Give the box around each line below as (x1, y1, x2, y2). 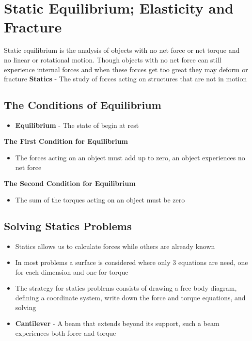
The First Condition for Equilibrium (4, 136, 128, 146)
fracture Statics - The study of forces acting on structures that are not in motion (4, 74, 247, 84)
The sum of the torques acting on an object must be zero (15, 194, 185, 204)
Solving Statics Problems (4, 218, 132, 233)
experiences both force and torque (15, 327, 116, 338)
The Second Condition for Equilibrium (4, 178, 136, 188)
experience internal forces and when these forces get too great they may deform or (4, 64, 248, 74)
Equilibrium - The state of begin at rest (15, 120, 139, 130)
